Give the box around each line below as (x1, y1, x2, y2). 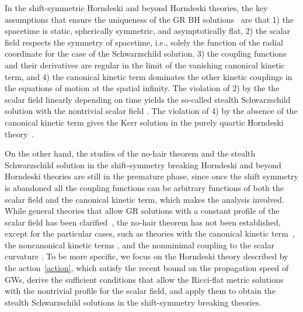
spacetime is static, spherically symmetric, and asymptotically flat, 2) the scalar (5, 25, 291, 37)
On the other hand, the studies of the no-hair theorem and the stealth (5, 147, 256, 160)
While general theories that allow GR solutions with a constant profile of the (5, 204, 280, 217)
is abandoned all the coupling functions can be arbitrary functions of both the (5, 181, 284, 193)
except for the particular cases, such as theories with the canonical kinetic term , (5, 227, 295, 240)
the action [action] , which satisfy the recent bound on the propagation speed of (5, 262, 289, 274)
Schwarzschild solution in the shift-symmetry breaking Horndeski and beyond (5, 158, 281, 171)
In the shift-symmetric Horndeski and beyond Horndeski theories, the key (5, 2, 268, 13)
